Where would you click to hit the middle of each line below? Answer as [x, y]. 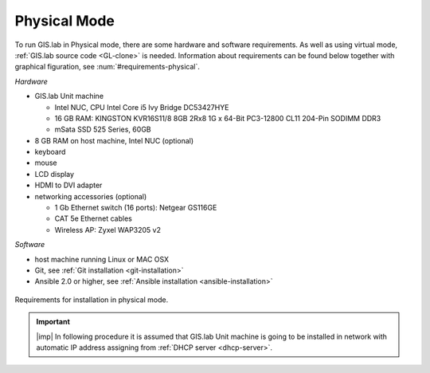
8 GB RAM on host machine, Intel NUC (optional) [114, 140]
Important [53, 322]
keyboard [50, 152]
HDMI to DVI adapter [68, 185]
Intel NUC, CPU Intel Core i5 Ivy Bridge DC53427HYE [142, 107]
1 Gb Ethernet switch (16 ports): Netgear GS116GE [136, 208]
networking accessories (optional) [91, 196]
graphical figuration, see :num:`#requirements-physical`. [107, 67]
